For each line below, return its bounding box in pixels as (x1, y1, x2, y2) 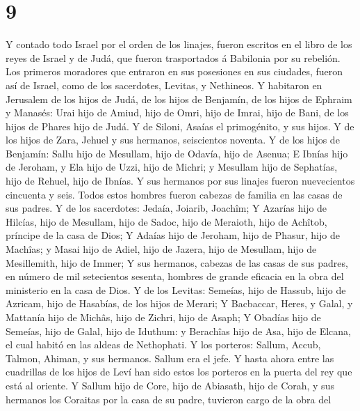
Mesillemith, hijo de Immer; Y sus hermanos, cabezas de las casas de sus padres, (6, 255, 348, 270)
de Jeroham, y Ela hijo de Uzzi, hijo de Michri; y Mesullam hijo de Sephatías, (6, 160, 338, 174)
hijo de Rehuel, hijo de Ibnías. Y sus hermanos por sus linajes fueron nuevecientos (6, 173, 355, 188)
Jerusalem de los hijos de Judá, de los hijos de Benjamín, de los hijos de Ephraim (6, 91, 352, 106)
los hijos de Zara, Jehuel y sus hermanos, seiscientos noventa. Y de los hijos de (6, 132, 340, 147)
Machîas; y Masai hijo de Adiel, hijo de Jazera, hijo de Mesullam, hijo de (6, 242, 317, 256)
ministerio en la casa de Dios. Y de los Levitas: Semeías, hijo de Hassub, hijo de (6, 282, 346, 297)
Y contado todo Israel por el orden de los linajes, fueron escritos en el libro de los (6, 37, 352, 52)
